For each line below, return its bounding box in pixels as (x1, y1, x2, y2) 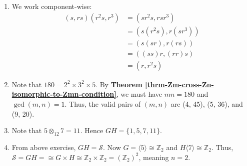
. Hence (80, 125, 103, 136)
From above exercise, (11, 142, 76, 152)
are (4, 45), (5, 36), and (170, 98, 243, 109)
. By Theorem (95, 79, 142, 89)
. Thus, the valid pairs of (64, 98, 141, 109)
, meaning (138, 152, 169, 162)
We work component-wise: (11, 1, 92, 11)
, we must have (116, 89, 162, 99)
